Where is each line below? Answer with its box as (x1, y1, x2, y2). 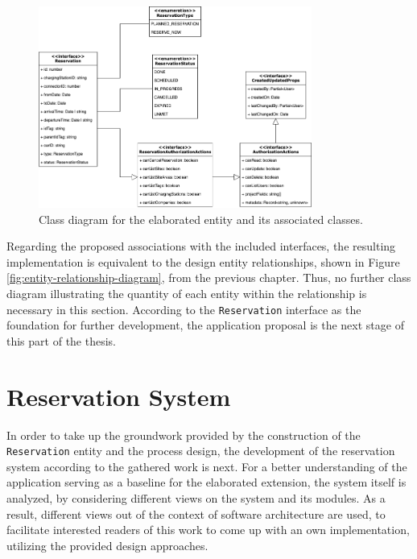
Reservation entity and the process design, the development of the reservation (6, 442, 395, 459)
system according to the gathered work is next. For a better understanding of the (6, 458, 407, 474)
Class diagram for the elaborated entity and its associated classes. (39, 210, 363, 227)
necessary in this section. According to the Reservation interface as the (6, 300, 361, 317)
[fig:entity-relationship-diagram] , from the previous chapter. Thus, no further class (6, 269, 411, 286)
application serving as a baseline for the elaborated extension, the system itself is (6, 474, 407, 491)
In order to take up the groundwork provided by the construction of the (6, 426, 361, 443)
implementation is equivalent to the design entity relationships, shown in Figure (6, 253, 400, 270)
